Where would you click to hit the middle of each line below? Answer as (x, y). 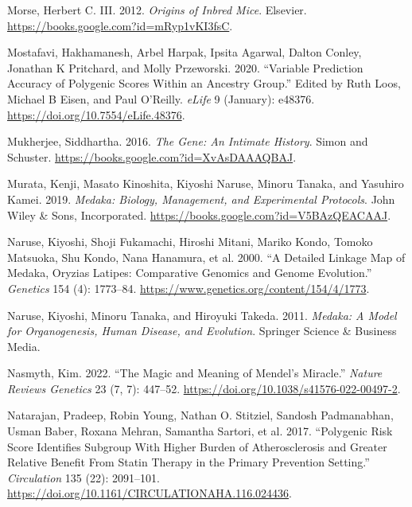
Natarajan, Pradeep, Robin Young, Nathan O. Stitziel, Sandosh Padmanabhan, (200, 415)
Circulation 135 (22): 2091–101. (84, 477)
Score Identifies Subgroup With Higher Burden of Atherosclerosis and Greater (197, 446)
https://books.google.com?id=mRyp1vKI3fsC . (120, 25)
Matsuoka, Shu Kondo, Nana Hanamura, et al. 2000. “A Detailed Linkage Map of (206, 257)
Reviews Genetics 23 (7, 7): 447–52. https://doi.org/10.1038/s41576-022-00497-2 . (204, 388)
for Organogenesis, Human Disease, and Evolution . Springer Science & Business (202, 331)
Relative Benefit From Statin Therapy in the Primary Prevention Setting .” (189, 462)
